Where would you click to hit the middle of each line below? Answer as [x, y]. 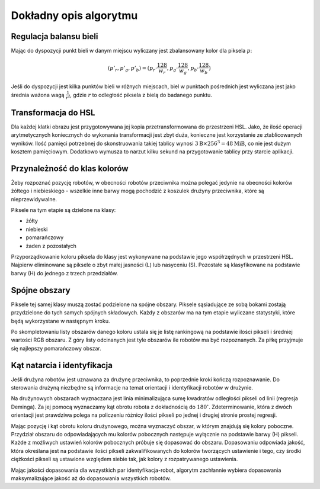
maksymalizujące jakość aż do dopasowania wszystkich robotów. [91, 478]
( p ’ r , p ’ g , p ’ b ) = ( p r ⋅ [132, 69]
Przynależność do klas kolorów [70, 168]
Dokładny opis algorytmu [74, 15]
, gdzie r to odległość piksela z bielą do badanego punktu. [141, 95]
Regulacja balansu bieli [55, 36]
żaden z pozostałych [51, 246]
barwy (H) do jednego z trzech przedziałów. [65, 273]
